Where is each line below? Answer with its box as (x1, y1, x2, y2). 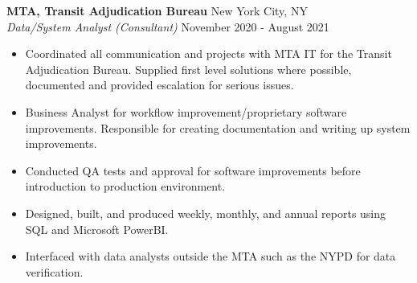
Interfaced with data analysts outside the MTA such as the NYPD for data (25, 248, 396, 265)
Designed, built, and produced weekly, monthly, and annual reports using (25, 204, 386, 221)
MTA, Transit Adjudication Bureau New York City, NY (6, 2, 308, 18)
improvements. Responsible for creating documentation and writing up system (25, 119, 411, 136)
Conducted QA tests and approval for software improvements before (25, 162, 361, 178)
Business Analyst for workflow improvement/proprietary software (25, 103, 347, 120)
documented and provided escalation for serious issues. (25, 76, 294, 93)
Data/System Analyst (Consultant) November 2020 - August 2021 (6, 18, 329, 35)
